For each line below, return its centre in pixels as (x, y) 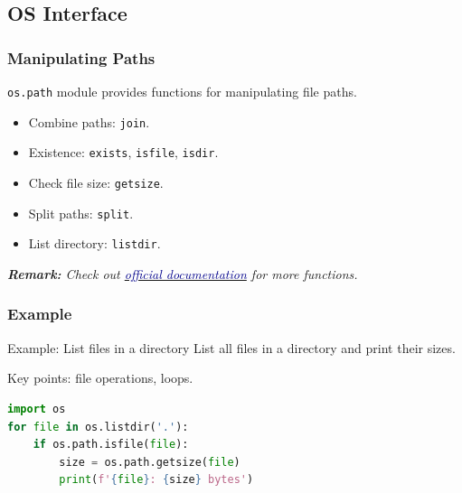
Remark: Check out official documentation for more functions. (183, 273)
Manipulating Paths (81, 57)
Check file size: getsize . (96, 182)
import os (37, 409)
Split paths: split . (81, 213)
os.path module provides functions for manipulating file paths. (182, 91)
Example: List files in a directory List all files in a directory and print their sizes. (231, 347)
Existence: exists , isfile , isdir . (123, 152)
